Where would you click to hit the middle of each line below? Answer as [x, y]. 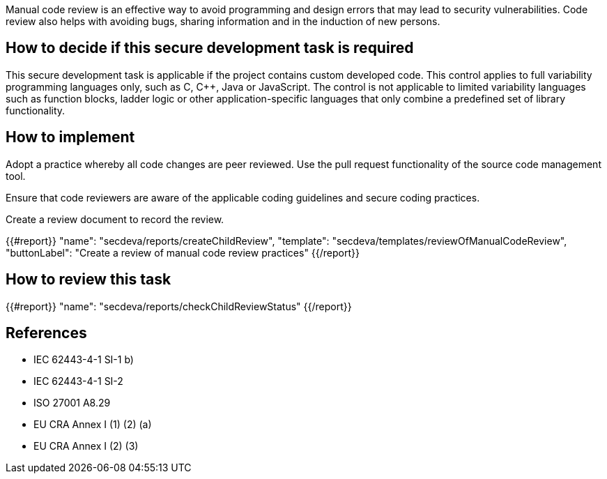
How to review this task [89, 280]
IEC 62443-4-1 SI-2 [78, 381]
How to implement [70, 137]
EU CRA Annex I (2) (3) [86, 446]
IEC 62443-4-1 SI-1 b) [84, 360]
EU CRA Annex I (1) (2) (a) [93, 425]
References [46, 333]
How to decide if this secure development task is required [210, 48]
